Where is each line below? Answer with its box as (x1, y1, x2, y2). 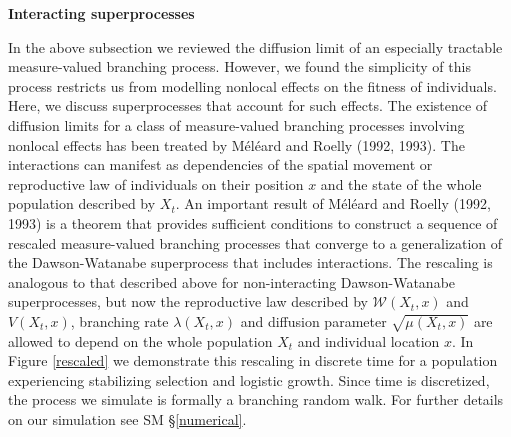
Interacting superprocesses (8, 3, 195, 23)
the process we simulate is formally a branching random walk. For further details (8, 389, 504, 410)
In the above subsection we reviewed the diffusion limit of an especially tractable (8, 36, 503, 57)
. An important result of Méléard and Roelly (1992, (175, 193, 491, 214)
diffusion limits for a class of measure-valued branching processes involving (8, 114, 465, 135)
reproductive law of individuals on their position (8, 173, 304, 194)
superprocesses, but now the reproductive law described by (8, 291, 368, 312)
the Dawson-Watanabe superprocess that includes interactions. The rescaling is (8, 252, 493, 273)
